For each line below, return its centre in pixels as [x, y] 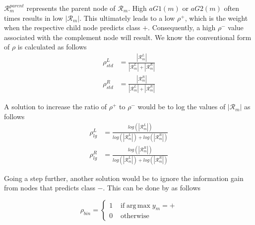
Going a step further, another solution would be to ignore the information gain [124, 178]
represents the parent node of [71, 8]
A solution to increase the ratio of [56, 107]
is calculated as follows [52, 47]
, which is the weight [216, 18]
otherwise [135, 216]
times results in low [33, 18]
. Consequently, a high [182, 27]
